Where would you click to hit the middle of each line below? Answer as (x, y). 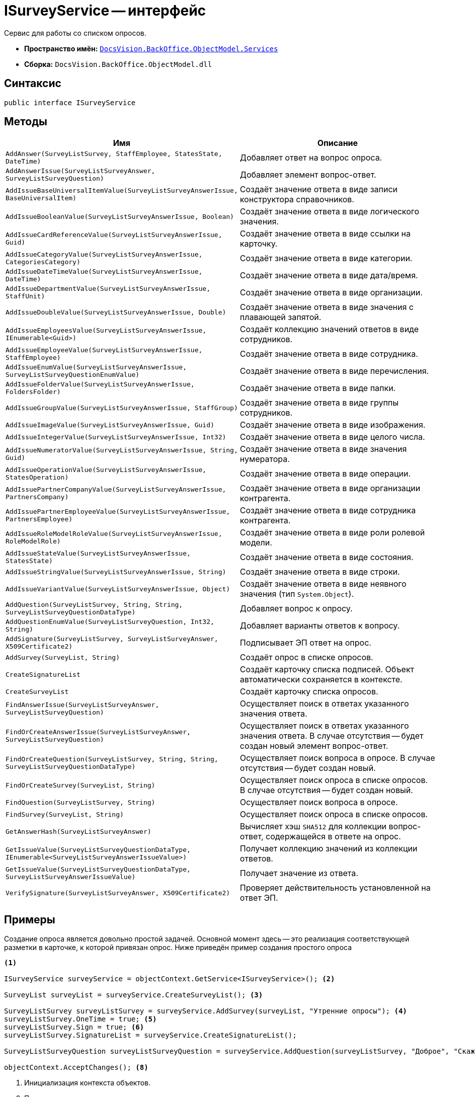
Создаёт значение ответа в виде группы (319, 403)
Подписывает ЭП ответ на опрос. (305, 643)
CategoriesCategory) (43, 262)
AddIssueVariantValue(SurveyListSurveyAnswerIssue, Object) (118, 589)
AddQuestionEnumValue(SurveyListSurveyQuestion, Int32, (110, 622)
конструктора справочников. (297, 200)
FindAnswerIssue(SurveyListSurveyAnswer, (83, 705)
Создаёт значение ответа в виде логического (330, 212)
